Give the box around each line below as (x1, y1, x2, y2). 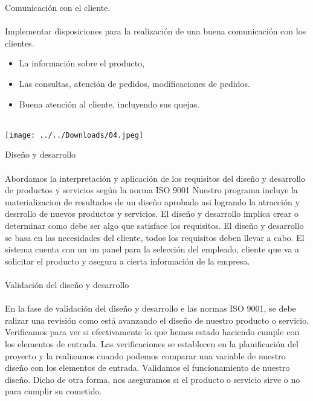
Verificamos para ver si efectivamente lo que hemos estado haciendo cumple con (5, 326, 300, 338)
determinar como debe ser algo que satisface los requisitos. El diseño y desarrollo (5, 219, 304, 231)
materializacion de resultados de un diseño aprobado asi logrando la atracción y (5, 195, 300, 208)
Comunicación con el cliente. (5, 1, 111, 13)
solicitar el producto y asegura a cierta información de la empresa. (5, 254, 250, 267)
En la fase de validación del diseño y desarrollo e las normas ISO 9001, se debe (5, 302, 296, 315)
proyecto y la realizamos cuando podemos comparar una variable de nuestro (5, 349, 286, 362)
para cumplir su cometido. (5, 385, 102, 397)
